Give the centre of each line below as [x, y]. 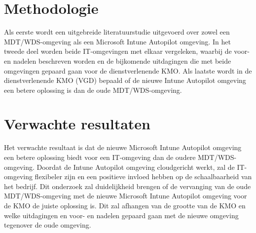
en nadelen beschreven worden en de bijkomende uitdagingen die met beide [118, 60]
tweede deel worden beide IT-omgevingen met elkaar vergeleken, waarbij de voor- [127, 51]
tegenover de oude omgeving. [48, 225]
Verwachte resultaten [77, 124]
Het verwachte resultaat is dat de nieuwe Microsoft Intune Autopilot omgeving [123, 147]
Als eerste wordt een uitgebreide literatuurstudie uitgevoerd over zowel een [117, 32]
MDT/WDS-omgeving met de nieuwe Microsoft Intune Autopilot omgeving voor [126, 196]
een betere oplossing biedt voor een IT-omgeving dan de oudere [100, 157]
